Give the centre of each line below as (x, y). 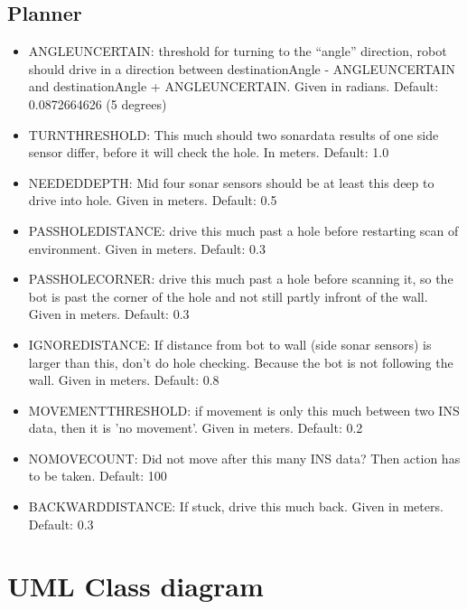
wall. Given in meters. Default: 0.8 (124, 380)
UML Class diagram (135, 586)
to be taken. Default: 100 (98, 476)
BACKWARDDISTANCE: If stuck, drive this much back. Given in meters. (236, 506)
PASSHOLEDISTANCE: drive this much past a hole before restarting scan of (243, 230)
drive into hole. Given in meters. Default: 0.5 (153, 200)
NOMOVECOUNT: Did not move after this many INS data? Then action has (244, 458)
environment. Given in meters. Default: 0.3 (147, 248)
